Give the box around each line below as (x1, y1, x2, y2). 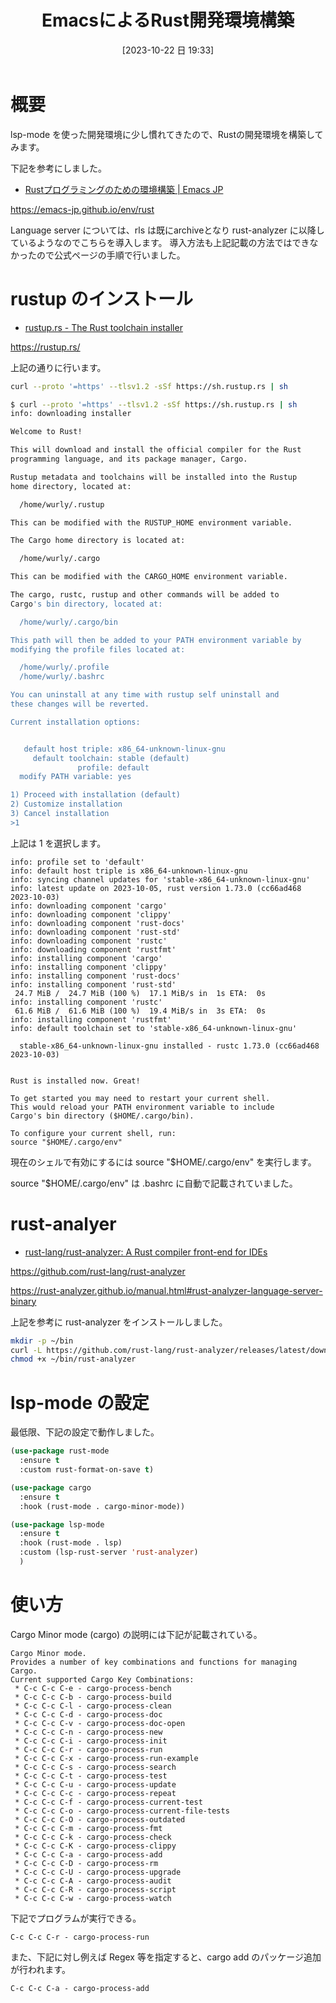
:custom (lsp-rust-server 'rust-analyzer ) (19, 1547, 199, 1558)
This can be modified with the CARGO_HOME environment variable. (10, 572, 288, 582)
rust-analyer (10, 1212, 117, 1235)
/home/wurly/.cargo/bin (19, 617, 118, 627)
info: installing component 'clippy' (10, 962, 168, 972)
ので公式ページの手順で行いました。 (36, 249, 186, 261)
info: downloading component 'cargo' (10, 901, 168, 911)
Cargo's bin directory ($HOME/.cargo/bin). (10, 1111, 195, 1121)
